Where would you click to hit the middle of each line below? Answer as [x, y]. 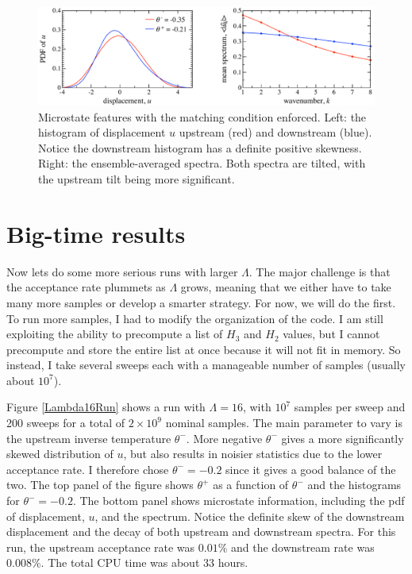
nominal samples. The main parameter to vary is [284, 423]
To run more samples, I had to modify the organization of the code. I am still [195, 318]
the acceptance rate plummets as [86, 287]
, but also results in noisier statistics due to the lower [253, 454]
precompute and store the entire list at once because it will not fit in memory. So [204, 349]
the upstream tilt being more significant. [137, 179]
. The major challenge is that [320, 271]
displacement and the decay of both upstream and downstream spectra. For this [201, 532]
